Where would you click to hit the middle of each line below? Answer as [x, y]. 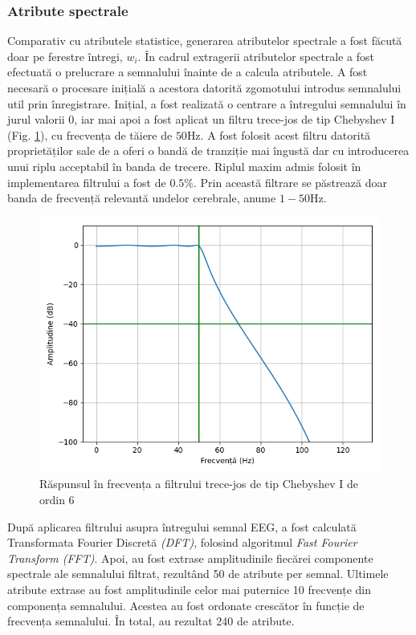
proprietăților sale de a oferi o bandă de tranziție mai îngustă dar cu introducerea [208, 151]
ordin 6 [57, 499]
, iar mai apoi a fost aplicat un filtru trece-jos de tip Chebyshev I [235, 119]
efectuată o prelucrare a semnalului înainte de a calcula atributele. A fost [188, 72]
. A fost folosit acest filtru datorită [285, 134]
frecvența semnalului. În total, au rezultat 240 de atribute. [151, 621]
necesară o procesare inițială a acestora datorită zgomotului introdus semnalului [204, 88]
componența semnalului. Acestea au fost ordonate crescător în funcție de [186, 605]
